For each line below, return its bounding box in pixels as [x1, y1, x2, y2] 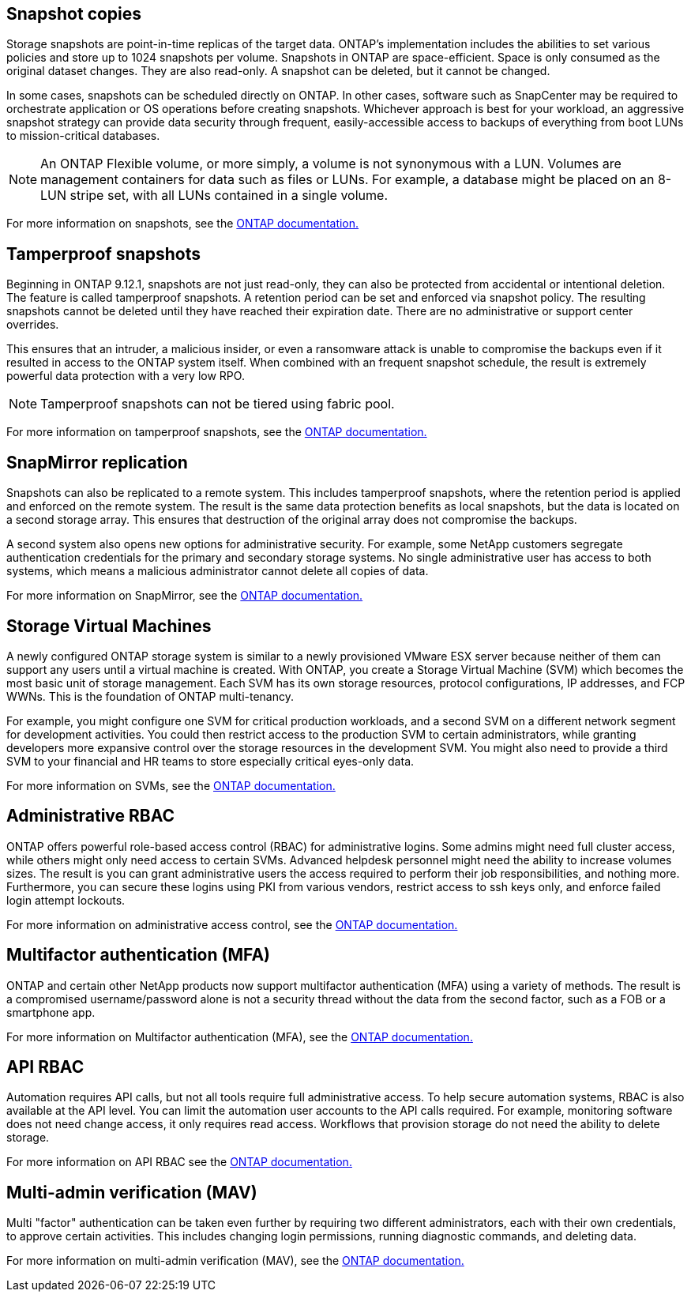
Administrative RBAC [6, 806, 175, 826]
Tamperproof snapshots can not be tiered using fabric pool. [40, 396, 395, 412]
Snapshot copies [6, 4, 142, 24]
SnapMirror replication [6, 452, 188, 472]
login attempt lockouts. [6, 893, 126, 907]
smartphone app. [6, 1005, 96, 1019]
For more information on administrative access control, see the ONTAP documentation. [6, 917, 458, 931]
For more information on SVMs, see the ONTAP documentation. [6, 778, 336, 792]
